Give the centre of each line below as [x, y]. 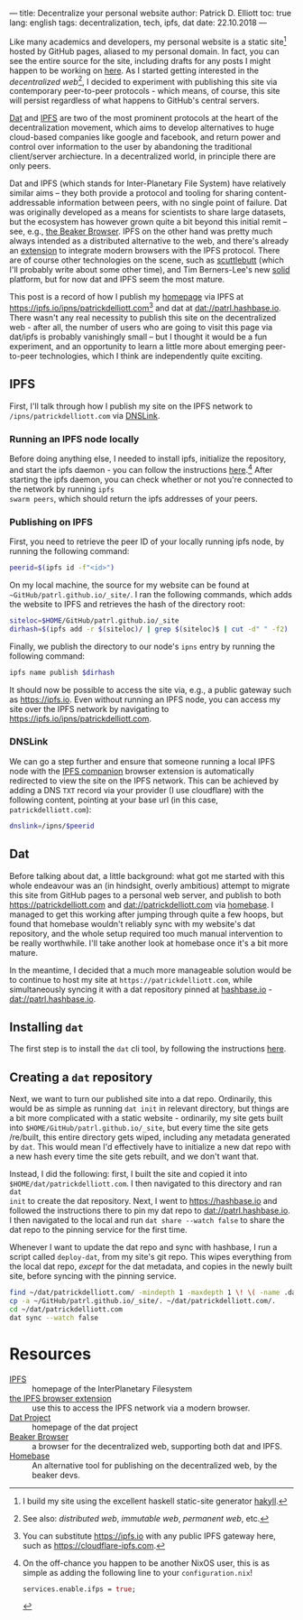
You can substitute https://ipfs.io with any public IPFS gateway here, [149, 1536]
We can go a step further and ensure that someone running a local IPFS [142, 761]
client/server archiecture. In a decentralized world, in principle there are [143, 156]
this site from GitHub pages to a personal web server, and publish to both [145, 895]
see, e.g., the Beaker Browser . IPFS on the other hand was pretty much [141, 231]
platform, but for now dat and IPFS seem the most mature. [117, 280]
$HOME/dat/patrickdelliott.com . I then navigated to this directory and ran [146, 1184]
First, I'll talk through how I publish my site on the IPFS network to [131, 406]
